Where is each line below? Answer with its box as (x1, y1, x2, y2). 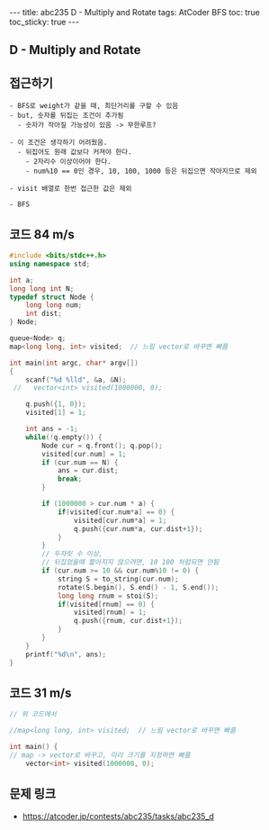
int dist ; (25, 309, 63, 319)
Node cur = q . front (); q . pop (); (41, 441, 164, 450)
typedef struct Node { (9, 293, 94, 302)
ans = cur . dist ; (57, 466, 119, 475)
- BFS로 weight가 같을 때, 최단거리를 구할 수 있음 (9, 102, 179, 111)
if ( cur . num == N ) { (41, 457, 119, 467)
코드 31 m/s (9, 685, 72, 700)
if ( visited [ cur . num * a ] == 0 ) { (57, 507, 175, 517)
